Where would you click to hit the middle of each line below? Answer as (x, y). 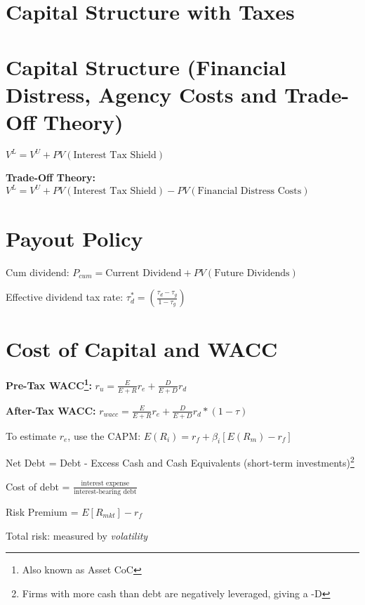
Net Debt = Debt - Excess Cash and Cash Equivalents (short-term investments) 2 (180, 462)
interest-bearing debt (105, 492)
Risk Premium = (42, 511)
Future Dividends (252, 273)
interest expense (105, 484)
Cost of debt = (38, 486)
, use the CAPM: (104, 435)
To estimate (31, 435)
